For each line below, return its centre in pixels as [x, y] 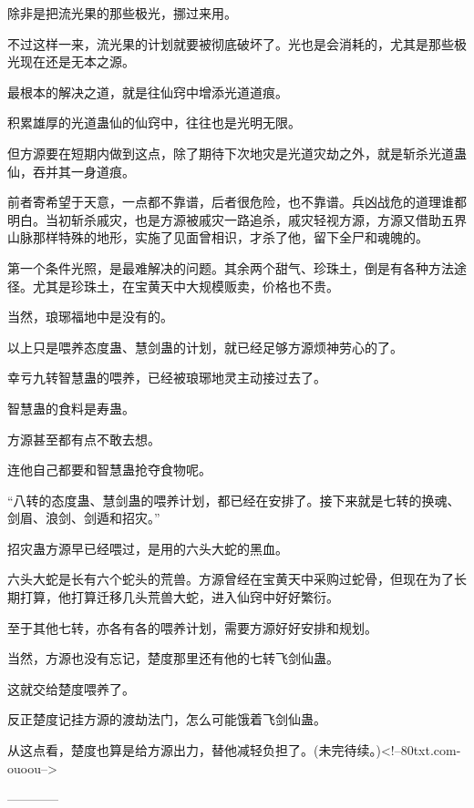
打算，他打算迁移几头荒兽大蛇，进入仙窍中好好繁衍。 [179, 597]
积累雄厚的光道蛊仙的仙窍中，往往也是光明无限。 [154, 123]
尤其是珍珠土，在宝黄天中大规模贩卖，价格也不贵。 [185, 286]
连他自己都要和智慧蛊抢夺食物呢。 [109, 470]
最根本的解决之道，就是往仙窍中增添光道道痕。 [148, 92]
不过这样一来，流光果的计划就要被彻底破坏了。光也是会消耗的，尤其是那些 [231, 43]
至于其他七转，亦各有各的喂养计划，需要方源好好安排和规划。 [192, 627]
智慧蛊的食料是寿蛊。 [71, 408]
